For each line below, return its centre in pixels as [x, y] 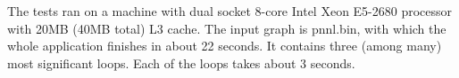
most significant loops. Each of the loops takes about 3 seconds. [181, 62]
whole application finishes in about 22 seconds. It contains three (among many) [225, 46]
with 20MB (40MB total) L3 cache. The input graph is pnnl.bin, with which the [227, 28]
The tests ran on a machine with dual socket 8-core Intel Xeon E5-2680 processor [230, 11]
